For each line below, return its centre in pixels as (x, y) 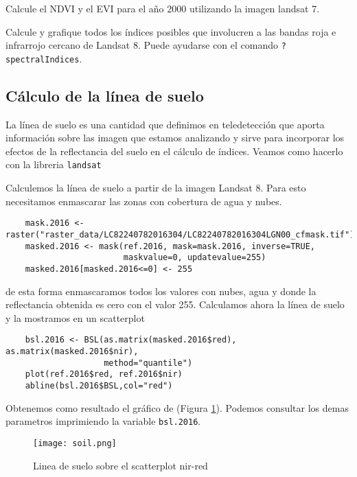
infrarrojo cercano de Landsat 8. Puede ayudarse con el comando (142, 45)
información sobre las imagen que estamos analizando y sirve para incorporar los (175, 138)
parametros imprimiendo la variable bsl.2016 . (103, 421)
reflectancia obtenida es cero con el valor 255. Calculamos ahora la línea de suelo (175, 304)
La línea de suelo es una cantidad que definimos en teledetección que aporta (165, 124)
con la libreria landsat (54, 164)
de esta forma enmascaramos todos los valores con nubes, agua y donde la (161, 291)
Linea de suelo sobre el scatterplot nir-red (120, 465)
